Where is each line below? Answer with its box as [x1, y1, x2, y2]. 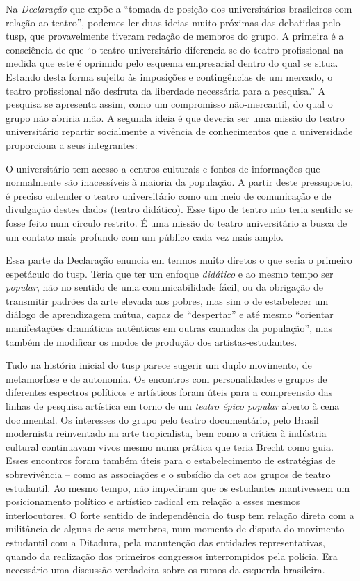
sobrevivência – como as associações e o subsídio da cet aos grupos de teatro [6, 467, 331, 481]
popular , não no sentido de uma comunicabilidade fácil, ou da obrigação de [6, 280, 323, 294]
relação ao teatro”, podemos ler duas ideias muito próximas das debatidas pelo [6, 15, 341, 29]
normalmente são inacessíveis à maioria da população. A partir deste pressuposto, [6, 175, 354, 189]
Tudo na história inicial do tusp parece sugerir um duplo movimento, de [6, 358, 312, 372]
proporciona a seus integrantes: [6, 137, 138, 152]
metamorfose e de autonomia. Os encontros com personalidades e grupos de [6, 371, 327, 385]
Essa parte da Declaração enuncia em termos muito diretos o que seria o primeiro [6, 253, 352, 267]
